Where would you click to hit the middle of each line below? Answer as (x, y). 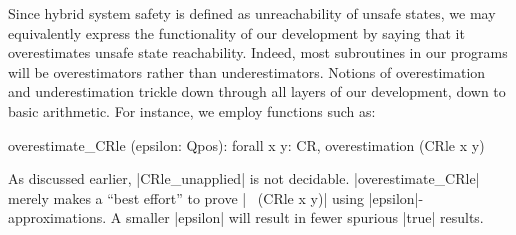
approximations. (57, 217)
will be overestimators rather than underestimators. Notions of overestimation (247, 71)
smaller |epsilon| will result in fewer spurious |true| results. (304, 217)
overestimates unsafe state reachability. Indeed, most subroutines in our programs (258, 52)
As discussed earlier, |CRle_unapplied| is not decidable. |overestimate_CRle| (244, 178)
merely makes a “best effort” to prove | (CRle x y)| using (186, 197)
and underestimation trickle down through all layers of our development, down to (257, 91)
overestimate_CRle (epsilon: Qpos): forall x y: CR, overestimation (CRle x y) (246, 144)
